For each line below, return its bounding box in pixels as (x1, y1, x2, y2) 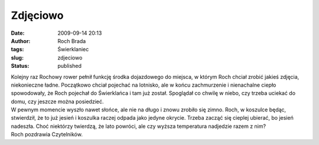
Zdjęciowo (11, 9, 64, 22)
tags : (11, 46, 24, 53)
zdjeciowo (57, 54, 83, 61)
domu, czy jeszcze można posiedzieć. (11, 98, 104, 105)
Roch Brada (57, 37, 86, 44)
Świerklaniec (57, 46, 89, 53)
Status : (11, 62, 30, 70)
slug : (11, 54, 24, 61)
